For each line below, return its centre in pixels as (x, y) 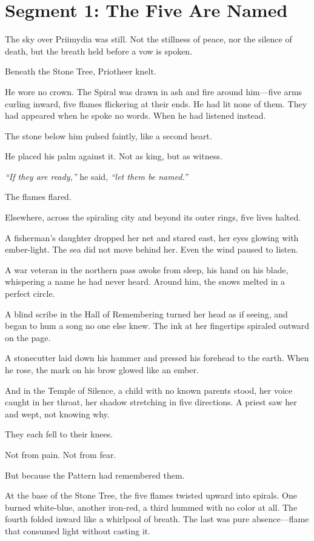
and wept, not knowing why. (57, 413)
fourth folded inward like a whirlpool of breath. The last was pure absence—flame (157, 519)
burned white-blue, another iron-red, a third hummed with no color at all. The (151, 507)
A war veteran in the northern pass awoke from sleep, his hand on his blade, (147, 269)
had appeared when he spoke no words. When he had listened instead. (135, 115)
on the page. (28, 337)
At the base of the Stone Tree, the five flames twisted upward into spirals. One (151, 495)
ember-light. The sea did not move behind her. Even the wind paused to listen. (152, 249)
